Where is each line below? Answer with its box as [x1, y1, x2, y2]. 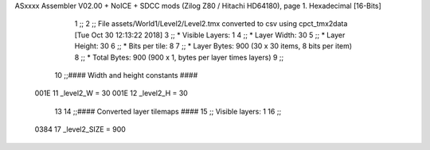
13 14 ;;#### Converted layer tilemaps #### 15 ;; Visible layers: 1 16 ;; [54, 106, 282, 116]
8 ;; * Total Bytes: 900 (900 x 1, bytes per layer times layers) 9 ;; [74, 52, 284, 62]
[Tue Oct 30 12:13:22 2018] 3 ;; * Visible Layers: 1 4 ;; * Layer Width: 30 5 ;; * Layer [74, 30, 346, 40]
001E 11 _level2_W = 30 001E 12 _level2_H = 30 [34, 88, 189, 98]
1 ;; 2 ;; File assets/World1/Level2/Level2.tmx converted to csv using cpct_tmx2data [74, 19, 348, 29]
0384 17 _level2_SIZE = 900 [34, 125, 127, 134]
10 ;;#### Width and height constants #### [54, 70, 198, 79]
